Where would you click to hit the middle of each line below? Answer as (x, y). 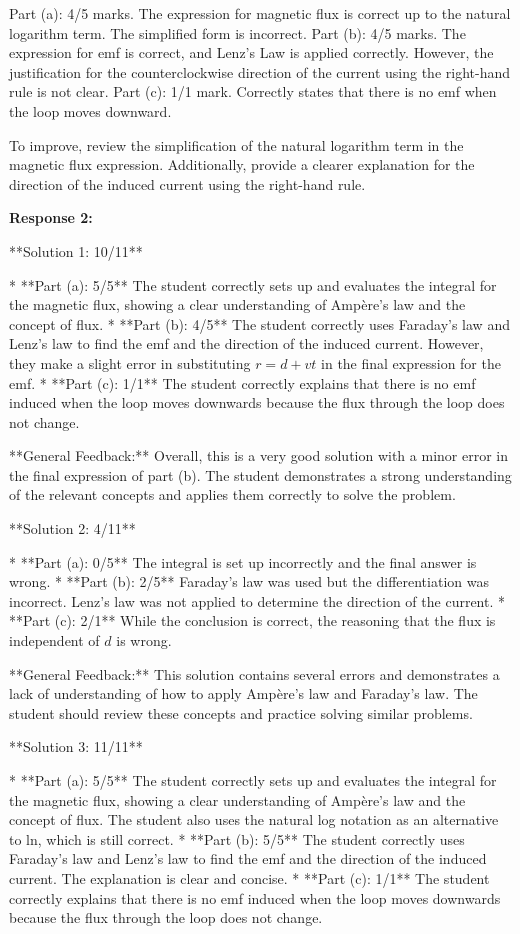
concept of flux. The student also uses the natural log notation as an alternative (254, 819)
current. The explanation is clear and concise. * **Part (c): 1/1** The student (249, 877)
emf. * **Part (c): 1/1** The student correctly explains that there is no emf (242, 382)
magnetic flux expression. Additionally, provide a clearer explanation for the (242, 164)
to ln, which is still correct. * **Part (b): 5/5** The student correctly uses (237, 838)
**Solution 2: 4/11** (72, 528)
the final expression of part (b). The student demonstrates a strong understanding (260, 474)
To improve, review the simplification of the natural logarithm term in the (236, 144)
